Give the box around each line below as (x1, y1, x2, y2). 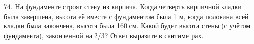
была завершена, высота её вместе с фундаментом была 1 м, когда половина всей (4, 11, 249, 21)
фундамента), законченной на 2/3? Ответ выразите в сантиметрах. (4, 30, 204, 40)
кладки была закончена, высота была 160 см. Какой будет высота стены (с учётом (4, 21, 251, 31)
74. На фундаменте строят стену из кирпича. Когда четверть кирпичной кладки (4, 1, 242, 11)
